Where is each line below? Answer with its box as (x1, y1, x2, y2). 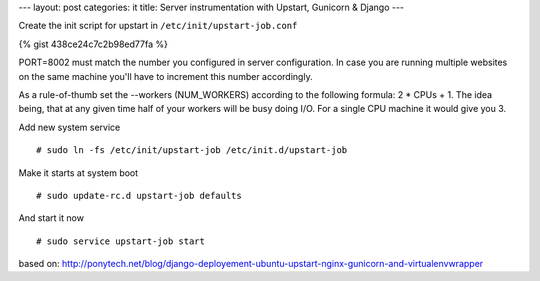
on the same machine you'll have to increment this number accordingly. (18, 70, 314, 82)
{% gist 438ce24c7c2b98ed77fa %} (18, 38, 169, 50)
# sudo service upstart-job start (36, 235, 205, 247)
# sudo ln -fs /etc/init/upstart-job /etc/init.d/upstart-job (36, 145, 348, 156)
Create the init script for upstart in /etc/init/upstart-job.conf (18, 20, 298, 32)
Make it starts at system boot (18, 166, 139, 179)
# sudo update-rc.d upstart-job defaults (36, 190, 242, 201)
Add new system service (18, 121, 121, 133)
